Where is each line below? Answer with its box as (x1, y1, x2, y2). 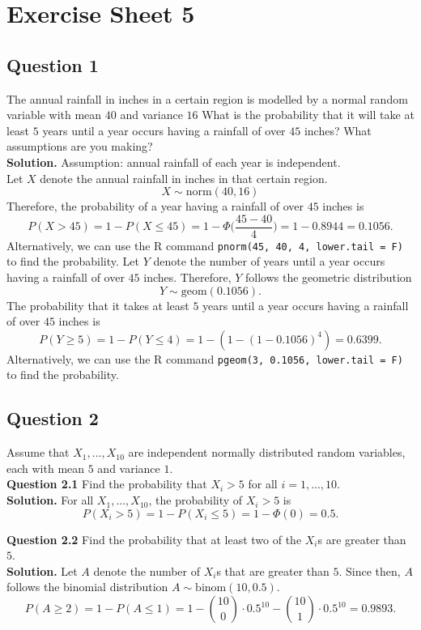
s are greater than (317, 530, 406, 547)
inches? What (304, 121, 372, 138)
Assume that (6, 444, 70, 461)
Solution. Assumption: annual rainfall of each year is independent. (6, 153, 341, 170)
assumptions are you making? (6, 138, 153, 155)
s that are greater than (216, 562, 330, 579)
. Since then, (338, 562, 401, 579)
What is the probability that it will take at (202, 106, 415, 123)
